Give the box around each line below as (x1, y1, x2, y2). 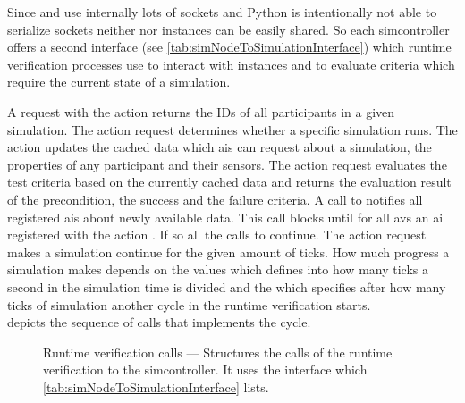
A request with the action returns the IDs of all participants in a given (7, 102, 395, 121)
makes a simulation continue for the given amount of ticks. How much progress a (7, 242, 450, 261)
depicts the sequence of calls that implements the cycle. (7, 313, 311, 332)
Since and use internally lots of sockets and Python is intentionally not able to (7, 3, 437, 21)
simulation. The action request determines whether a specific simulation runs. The (7, 120, 458, 139)
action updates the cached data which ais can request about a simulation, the (7, 138, 432, 156)
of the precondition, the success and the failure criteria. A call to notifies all (7, 189, 423, 208)
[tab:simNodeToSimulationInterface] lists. (43, 377, 269, 396)
